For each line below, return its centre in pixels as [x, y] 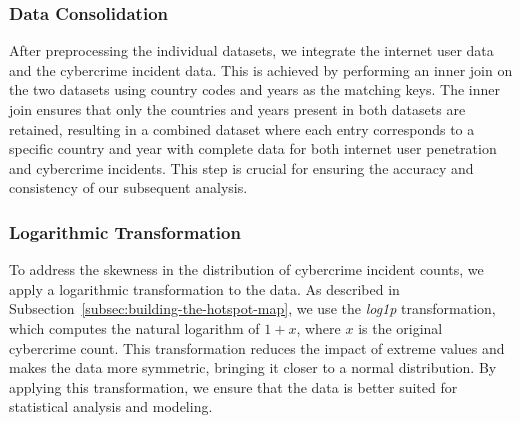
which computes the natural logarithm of [134, 327]
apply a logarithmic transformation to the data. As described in [204, 288]
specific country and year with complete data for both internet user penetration [253, 148]
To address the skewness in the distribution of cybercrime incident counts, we [246, 269]
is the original [400, 327]
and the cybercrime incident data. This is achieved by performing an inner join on [261, 69]
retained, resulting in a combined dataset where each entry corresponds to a [242, 128]
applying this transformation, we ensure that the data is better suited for [233, 386]
